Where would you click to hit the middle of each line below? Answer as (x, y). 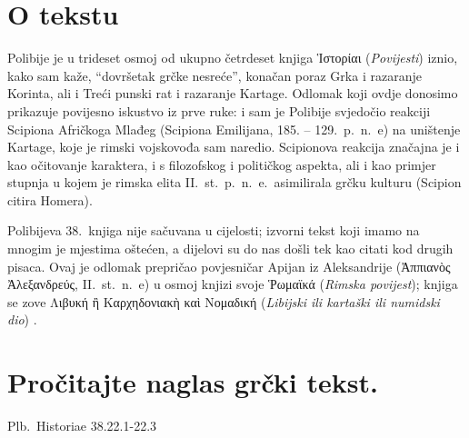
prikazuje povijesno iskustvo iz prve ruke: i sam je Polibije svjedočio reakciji (219, 110)
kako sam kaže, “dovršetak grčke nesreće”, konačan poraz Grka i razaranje (215, 75)
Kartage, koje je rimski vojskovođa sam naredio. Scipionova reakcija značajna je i (234, 147)
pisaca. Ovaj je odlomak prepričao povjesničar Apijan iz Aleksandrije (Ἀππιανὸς (229, 266)
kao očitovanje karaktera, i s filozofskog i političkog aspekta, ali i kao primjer (222, 164)
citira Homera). (50, 199)
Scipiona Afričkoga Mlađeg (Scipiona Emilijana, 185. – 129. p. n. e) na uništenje (234, 129)
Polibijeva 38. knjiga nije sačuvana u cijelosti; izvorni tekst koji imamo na (214, 230)
